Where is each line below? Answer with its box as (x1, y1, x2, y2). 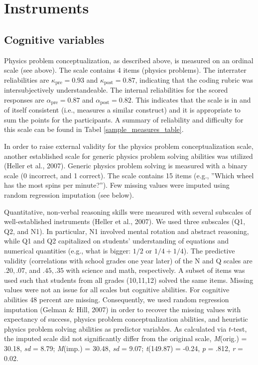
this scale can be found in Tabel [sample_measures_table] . (4, 124, 184, 134)
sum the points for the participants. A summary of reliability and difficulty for (4, 114, 244, 124)
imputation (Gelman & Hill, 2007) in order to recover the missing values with (4, 304, 241, 314)
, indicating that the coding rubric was (135, 74, 254, 85)
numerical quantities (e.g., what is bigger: (4, 245, 131, 255)
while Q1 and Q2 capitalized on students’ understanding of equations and (4, 236, 229, 246)
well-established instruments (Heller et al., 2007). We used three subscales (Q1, (4, 216, 246, 227)
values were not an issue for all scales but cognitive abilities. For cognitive (4, 284, 230, 295)
